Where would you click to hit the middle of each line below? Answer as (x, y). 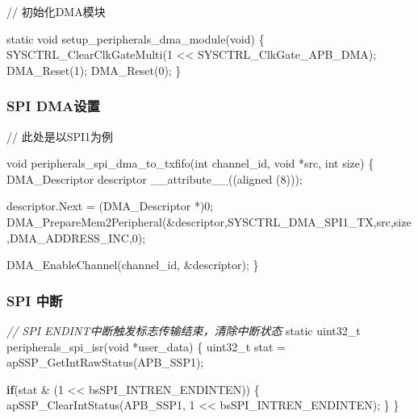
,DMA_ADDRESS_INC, (69, 237)
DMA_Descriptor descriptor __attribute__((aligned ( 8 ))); (155, 178)
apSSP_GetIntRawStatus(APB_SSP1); (105, 362)
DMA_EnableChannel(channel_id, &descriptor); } (133, 265)
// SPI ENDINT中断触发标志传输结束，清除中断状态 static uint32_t (184, 330)
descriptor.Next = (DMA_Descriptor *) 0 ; (110, 206)
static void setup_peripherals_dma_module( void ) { (136, 38)
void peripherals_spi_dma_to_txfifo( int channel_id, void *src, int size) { (190, 163)
